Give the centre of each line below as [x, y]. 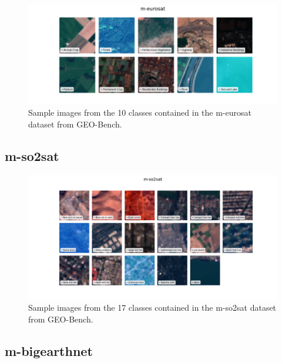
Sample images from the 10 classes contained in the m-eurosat [140, 112]
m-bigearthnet [49, 350]
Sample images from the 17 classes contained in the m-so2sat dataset [152, 307]
